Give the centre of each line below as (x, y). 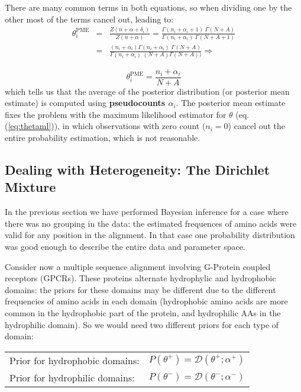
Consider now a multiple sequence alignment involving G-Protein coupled (138, 266)
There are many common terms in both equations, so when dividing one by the (148, 7)
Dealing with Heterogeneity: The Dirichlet (137, 169)
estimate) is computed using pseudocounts (85, 103)
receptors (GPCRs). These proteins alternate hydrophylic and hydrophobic (140, 278)
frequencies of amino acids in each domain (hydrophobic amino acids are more (146, 301)
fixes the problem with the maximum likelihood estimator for (116, 114)
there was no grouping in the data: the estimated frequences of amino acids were (151, 223)
